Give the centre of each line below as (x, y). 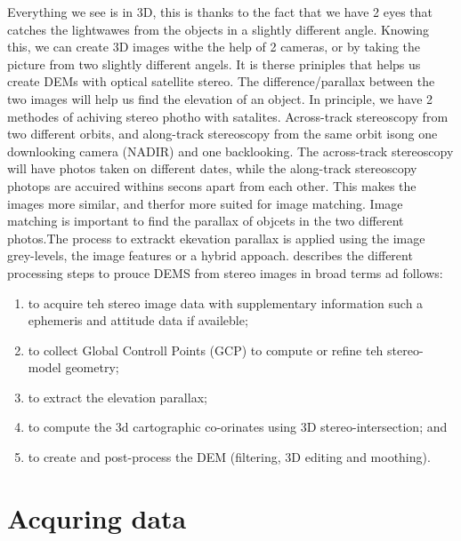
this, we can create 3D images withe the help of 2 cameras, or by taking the (214, 47)
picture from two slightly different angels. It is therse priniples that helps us (214, 64)
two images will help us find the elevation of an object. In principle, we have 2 (220, 98)
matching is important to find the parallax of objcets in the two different (206, 221)
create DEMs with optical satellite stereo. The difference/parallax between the (221, 81)
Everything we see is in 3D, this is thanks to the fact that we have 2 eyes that (220, 12)
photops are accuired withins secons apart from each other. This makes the (212, 185)
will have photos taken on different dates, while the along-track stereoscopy (212, 168)
